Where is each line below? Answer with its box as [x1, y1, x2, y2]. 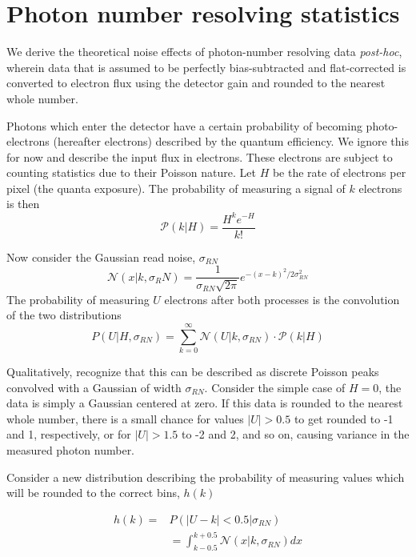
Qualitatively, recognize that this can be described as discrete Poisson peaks [6, 363, 379, 379]
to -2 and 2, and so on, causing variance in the [182, 426, 410, 443]
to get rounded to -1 [294, 410, 394, 427]
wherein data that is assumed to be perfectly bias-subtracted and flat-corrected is [6, 58, 406, 75]
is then [6, 195, 40, 212]
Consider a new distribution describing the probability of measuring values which [6, 468, 405, 485]
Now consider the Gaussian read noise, [6, 248, 196, 265]
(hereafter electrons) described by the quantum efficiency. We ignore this [53, 133, 409, 150]
